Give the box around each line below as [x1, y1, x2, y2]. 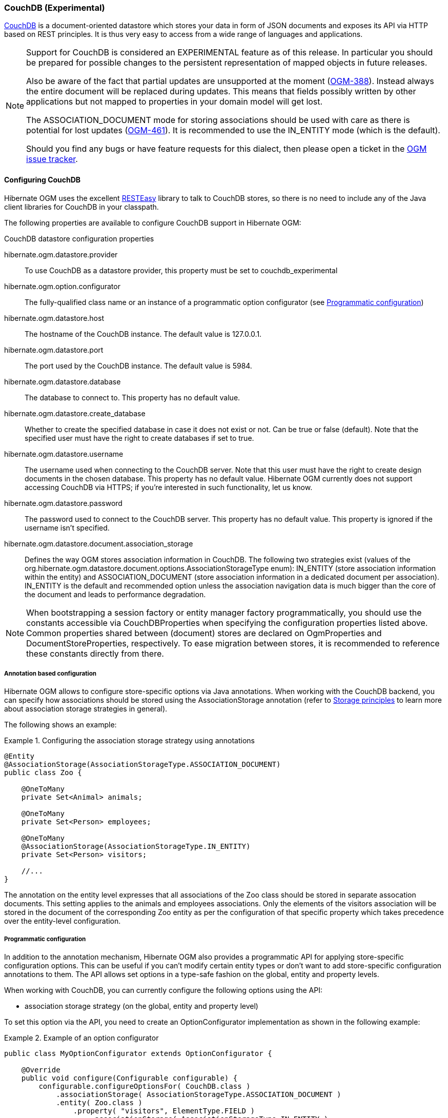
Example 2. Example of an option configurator [4, 1033, 159, 1043]
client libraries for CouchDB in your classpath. [4, 202, 159, 211]
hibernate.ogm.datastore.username [4, 449, 124, 458]
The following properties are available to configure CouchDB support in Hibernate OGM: [4, 218, 301, 227]
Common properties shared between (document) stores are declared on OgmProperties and [26, 627, 382, 638]
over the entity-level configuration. [4, 917, 121, 926]
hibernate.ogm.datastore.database [4, 377, 121, 386]
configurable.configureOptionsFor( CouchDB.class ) [38, 1082, 251, 1091]
